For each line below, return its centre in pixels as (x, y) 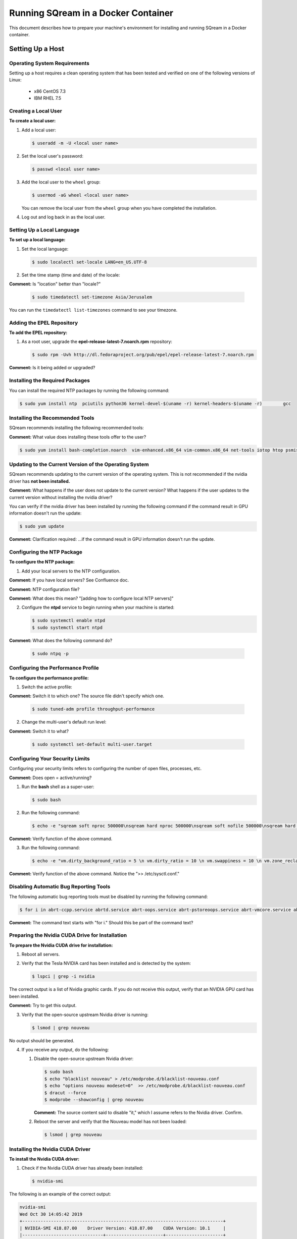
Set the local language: (45, 249)
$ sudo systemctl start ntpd (67, 627)
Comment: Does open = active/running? (50, 778)
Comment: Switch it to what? (39, 731)
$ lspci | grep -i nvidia (63, 977)
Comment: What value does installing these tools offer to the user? (77, 437)
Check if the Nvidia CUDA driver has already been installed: (82, 1168)
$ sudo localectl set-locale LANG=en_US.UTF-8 (89, 262)
